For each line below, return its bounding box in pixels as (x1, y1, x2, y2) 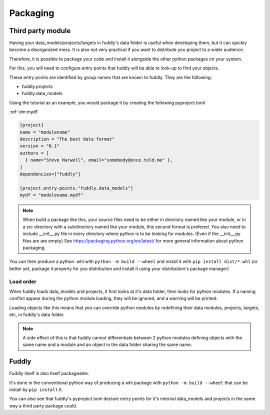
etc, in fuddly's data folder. (9, 311, 65, 317)
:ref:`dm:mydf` (9, 109, 39, 115)
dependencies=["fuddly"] (19, 171, 81, 177)
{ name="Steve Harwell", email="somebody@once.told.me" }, (25, 157, 173, 163)
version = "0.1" (19, 143, 60, 149)
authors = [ (19, 150, 49, 156)
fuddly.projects (21, 83, 53, 89)
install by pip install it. (9, 386, 63, 392)
